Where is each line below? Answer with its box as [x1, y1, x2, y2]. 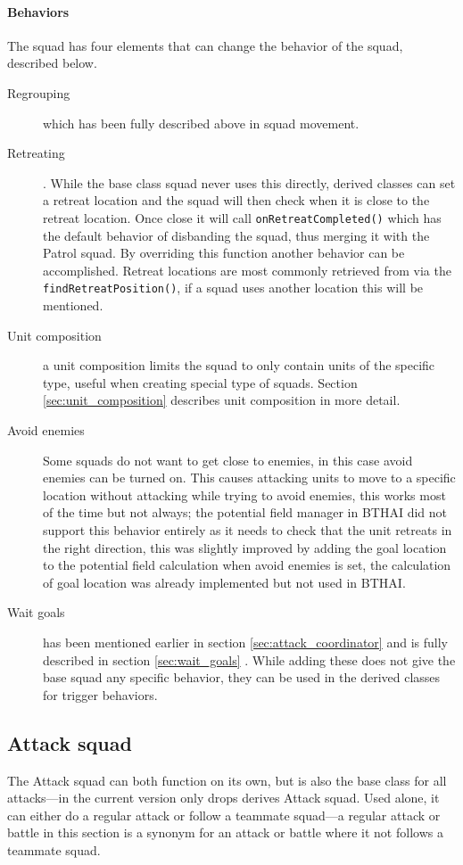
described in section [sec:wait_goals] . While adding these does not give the [43, 650, 456, 669]
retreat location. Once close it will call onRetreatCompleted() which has [43, 208, 442, 227]
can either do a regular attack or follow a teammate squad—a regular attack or [7, 805, 441, 824]
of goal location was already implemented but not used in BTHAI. [43, 573, 406, 591]
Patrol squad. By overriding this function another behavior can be [43, 243, 405, 262]
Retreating [7, 144, 65, 162]
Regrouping [7, 83, 70, 102]
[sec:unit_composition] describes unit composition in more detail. [43, 391, 401, 409]
